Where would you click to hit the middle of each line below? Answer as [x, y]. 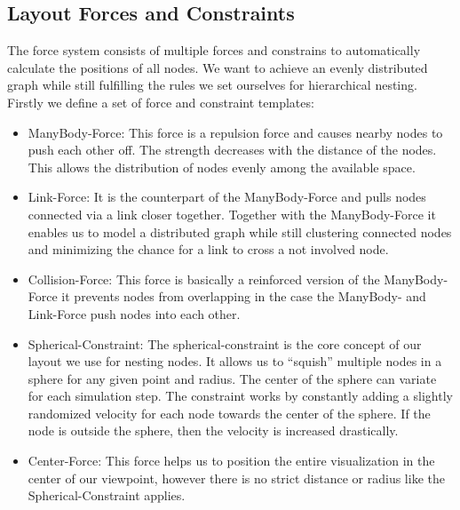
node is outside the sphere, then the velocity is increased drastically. [213, 430]
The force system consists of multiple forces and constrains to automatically [214, 50]
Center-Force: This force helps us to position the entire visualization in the [231, 461]
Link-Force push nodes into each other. [134, 313]
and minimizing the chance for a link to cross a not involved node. [208, 249]
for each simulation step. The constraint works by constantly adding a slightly [240, 396]
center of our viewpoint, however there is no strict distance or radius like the [236, 478]
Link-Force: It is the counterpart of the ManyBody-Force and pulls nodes [227, 197]
